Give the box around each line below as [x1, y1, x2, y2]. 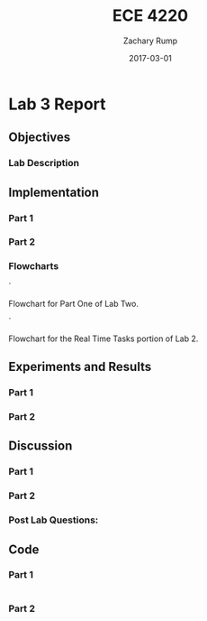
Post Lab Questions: [8, 514, 99, 526]
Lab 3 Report [8, 94, 106, 114]
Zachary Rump [122, 35, 178, 46]
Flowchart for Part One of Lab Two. [8, 298, 139, 309]
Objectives [8, 130, 71, 145]
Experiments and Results [8, 359, 152, 375]
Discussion [8, 439, 73, 454]
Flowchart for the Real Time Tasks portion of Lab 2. [8, 333, 199, 344]
